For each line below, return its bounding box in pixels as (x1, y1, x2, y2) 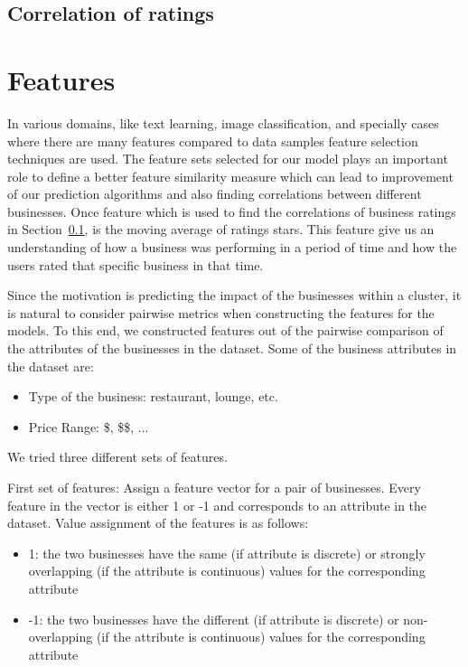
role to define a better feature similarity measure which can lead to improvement (7, 166, 454, 185)
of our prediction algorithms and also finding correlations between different (7, 184, 422, 203)
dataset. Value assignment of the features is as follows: (7, 513, 309, 532)
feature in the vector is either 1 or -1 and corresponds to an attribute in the (7, 495, 427, 514)
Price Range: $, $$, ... (28, 417, 149, 436)
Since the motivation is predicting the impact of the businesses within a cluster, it (7, 286, 462, 305)
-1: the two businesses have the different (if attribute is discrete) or (28, 609, 399, 628)
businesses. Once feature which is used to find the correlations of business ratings (7, 202, 456, 221)
